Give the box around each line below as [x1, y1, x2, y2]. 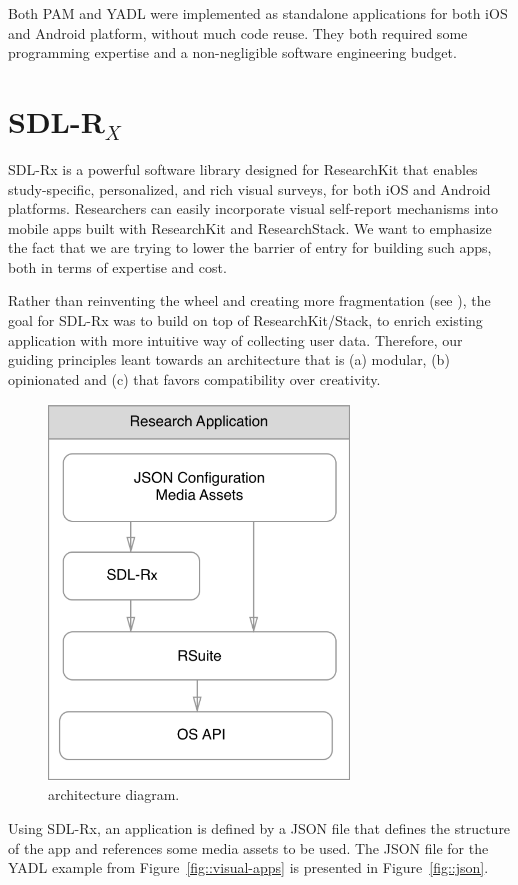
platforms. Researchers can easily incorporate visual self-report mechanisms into [8, 198, 498, 219]
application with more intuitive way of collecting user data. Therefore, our [8, 329, 463, 350]
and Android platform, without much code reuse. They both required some [8, 22, 468, 43]
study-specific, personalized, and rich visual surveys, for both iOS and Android [8, 178, 491, 199]
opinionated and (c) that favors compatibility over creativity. [8, 368, 381, 389]
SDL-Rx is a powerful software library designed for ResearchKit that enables [8, 158, 478, 179]
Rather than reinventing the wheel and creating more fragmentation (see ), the [8, 290, 491, 311]
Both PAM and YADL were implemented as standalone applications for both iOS [8, 3, 508, 23]
